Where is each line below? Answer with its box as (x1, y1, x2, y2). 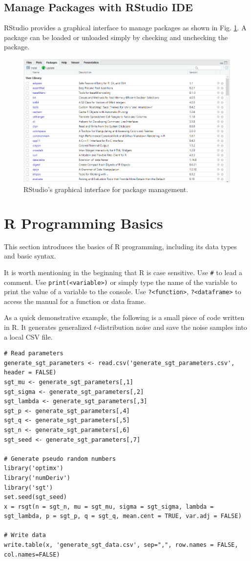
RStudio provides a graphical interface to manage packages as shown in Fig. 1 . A (4, 22, 247, 33)
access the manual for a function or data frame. (4, 296, 146, 306)
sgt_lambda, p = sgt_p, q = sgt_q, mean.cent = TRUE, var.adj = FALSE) (4, 513, 242, 520)
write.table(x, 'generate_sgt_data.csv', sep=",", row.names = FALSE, (4, 541, 238, 549)
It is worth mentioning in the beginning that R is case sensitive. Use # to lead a (4, 267, 243, 277)
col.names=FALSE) (4, 551, 60, 558)
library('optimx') (4, 465, 63, 472)
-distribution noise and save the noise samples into (96, 322, 247, 332)
